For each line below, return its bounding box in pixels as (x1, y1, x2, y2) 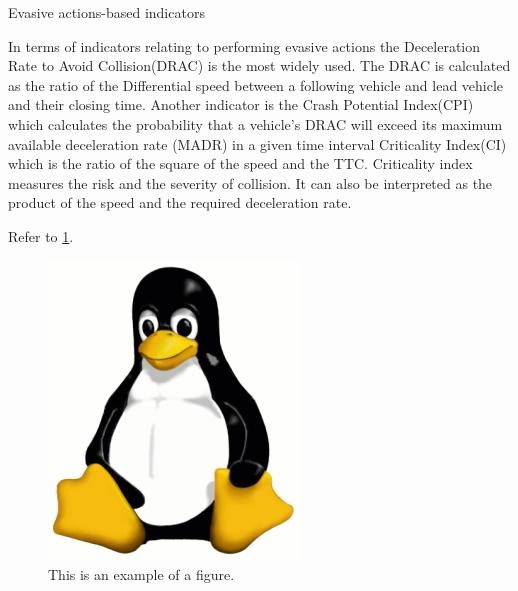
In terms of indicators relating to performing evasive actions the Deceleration (8, 35, 481, 56)
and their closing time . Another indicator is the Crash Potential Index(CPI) (8, 94, 474, 115)
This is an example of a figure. (48, 564, 235, 585)
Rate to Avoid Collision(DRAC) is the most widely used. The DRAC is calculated (8, 55, 511, 76)
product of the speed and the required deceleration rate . (8, 192, 352, 213)
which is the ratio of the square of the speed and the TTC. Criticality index (8, 153, 473, 174)
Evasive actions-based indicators (8, 2, 205, 22)
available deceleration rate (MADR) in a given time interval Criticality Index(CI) (8, 133, 507, 154)
